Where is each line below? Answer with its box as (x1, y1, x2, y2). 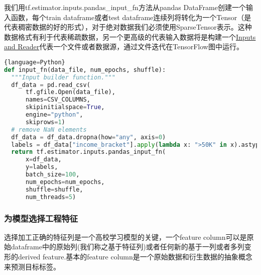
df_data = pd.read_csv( (11, 81, 90, 88)
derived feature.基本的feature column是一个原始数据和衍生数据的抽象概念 (18, 251, 252, 261)
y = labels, (25, 163, 58, 171)
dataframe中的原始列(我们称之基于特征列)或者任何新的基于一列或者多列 (11, 241, 244, 252)
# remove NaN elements (11, 126, 87, 133)
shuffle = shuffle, (25, 186, 83, 193)
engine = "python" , (25, 111, 83, 119)
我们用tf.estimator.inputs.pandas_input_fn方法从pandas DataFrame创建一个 (4, 2, 246, 12)
